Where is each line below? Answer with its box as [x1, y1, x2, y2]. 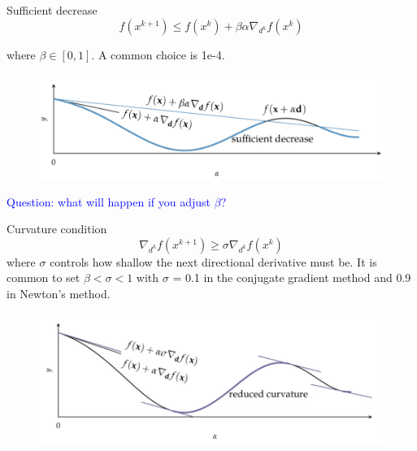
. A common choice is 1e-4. [91, 46, 225, 63]
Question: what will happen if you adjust [7, 193, 211, 210]
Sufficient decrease [7, 2, 98, 18]
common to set [7, 269, 80, 286]
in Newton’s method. [7, 284, 111, 301]
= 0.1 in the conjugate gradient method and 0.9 [172, 269, 411, 286]
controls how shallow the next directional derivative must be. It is [50, 253, 377, 270]
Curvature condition [7, 220, 107, 237]
